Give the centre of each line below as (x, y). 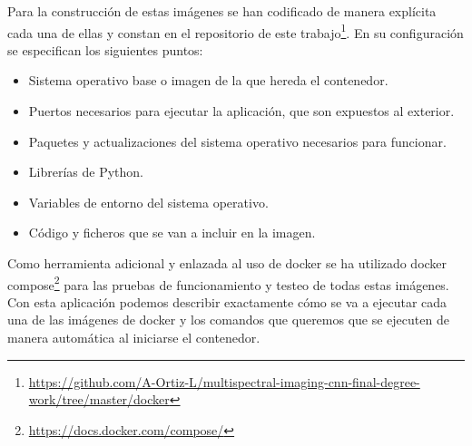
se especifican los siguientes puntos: (105, 49)
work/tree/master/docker (99, 399)
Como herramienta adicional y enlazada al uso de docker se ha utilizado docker (227, 263)
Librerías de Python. (86, 172)
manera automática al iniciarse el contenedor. (134, 338)
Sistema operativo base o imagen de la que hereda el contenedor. (208, 80)
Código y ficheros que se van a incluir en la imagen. (172, 233)
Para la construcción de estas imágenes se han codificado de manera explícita (222, 11)
